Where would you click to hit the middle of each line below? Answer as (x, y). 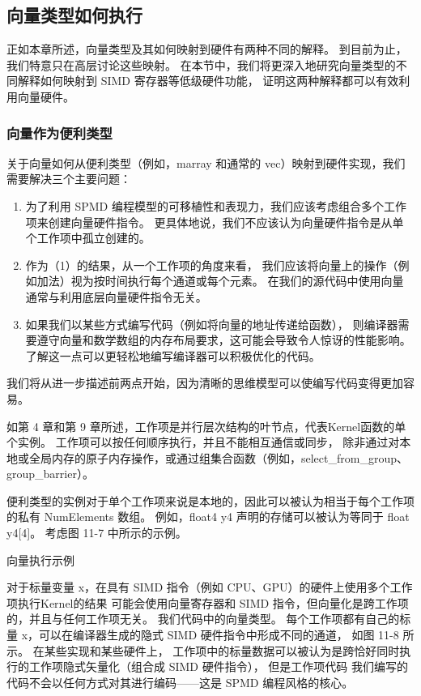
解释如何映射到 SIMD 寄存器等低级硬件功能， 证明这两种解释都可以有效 (208, 81)
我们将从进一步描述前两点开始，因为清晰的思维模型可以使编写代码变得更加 (205, 383)
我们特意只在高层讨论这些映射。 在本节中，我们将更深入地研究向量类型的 (201, 64)
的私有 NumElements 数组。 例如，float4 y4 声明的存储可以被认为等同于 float (208, 517)
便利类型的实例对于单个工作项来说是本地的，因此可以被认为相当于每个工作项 (210, 500)
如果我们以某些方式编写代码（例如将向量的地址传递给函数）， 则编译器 (212, 324)
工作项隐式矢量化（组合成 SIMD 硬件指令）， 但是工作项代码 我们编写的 (219, 666)
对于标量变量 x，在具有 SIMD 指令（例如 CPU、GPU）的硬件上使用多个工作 (210, 587)
